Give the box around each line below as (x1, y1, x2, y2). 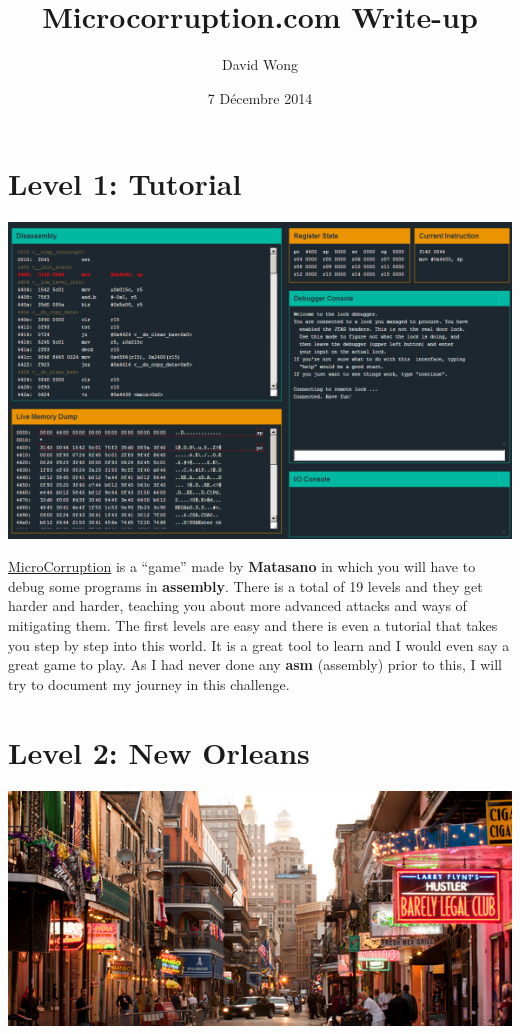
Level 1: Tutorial (8, 163, 242, 204)
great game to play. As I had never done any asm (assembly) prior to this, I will (8, 654, 502, 675)
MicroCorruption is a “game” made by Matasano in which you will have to (8, 556, 476, 577)
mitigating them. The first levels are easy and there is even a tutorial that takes (8, 614, 498, 635)
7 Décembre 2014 (207, 87, 313, 108)
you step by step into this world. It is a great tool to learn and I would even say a (8, 634, 510, 655)
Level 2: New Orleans (8, 732, 310, 773)
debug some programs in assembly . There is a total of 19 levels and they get (8, 575, 483, 596)
